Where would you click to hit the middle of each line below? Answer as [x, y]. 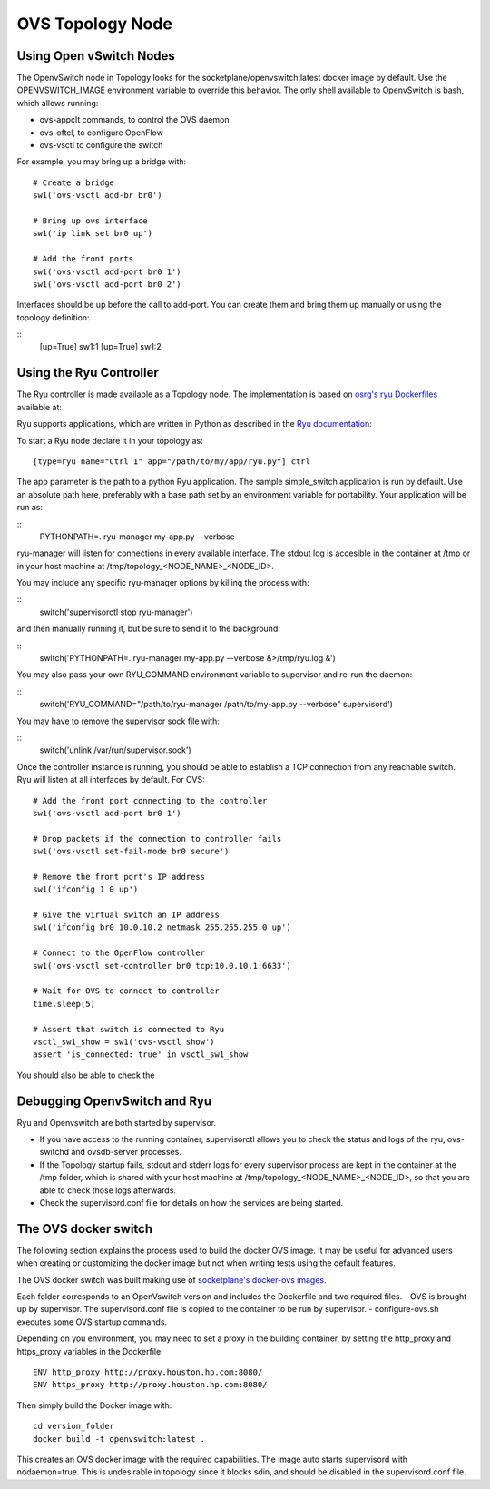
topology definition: [53, 317]
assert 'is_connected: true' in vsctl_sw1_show [141, 1055]
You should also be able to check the [86, 1075]
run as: [30, 508]
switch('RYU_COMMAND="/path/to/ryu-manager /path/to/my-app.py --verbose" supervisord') [216, 705]
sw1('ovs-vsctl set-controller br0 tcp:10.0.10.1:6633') [162, 966]
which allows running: [58, 103]
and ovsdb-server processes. [126, 1152]
